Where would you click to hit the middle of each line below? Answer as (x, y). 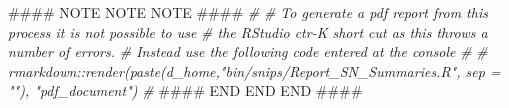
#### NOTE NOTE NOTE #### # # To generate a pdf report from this (248, 12)
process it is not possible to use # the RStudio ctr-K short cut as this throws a (248, 31)
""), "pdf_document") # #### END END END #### (185, 90)
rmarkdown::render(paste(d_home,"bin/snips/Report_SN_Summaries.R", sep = (254, 70)
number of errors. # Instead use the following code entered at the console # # (248, 51)
